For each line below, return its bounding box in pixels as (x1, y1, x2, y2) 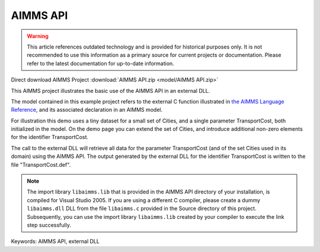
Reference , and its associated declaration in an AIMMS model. (11, 106, 163, 114)
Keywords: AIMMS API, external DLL (11, 238, 100, 245)
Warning (27, 33, 49, 40)
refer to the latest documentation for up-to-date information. (27, 60, 174, 67)
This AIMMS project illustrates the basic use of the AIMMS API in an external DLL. (11, 87, 210, 94)
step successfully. (27, 221, 71, 228)
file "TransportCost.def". (11, 161, 71, 168)
